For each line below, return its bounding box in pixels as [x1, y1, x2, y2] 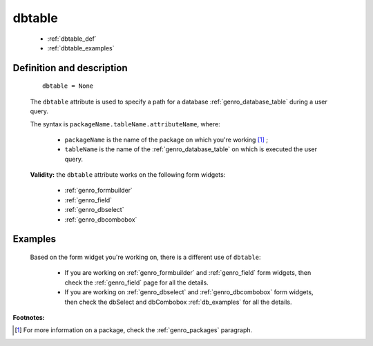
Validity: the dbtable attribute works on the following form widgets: [30, 171, 226, 179]
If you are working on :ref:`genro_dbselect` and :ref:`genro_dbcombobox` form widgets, [64, 288, 314, 296]
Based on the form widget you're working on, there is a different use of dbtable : [30, 253, 261, 262]
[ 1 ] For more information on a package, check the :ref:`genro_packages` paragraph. [15, 326, 253, 334]
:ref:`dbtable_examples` [47, 44, 115, 52]
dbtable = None [42, 82, 94, 90]
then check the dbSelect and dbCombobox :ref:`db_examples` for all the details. [64, 298, 292, 306]
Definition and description [12, 62, 128, 74]
